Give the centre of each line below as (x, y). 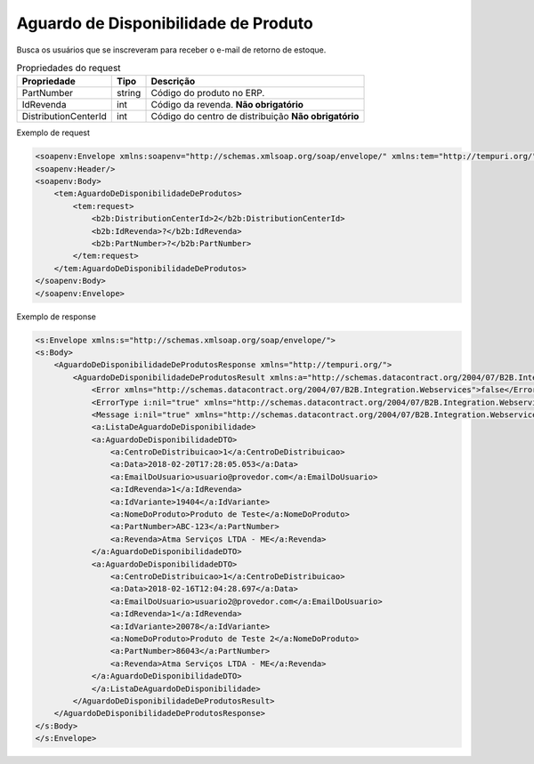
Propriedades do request (69, 68)
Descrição (173, 82)
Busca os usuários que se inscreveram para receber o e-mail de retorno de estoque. (171, 50)
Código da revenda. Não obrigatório (227, 105)
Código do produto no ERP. (208, 93)
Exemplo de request (53, 133)
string (129, 93)
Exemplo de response (57, 317)
